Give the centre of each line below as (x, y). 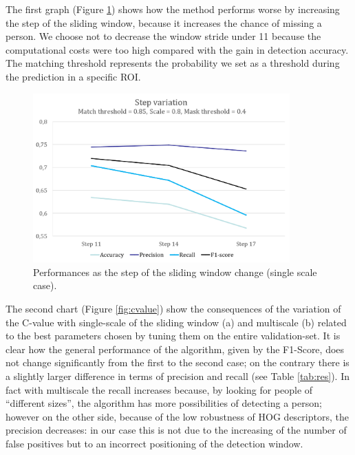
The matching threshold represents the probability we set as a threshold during (173, 63)
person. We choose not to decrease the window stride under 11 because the (163, 36)
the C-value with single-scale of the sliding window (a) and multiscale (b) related (176, 322)
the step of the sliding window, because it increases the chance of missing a (164, 22)
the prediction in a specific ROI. (73, 76)
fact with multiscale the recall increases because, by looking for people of (159, 389)
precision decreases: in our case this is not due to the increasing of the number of (176, 430)
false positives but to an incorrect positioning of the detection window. (154, 443)
